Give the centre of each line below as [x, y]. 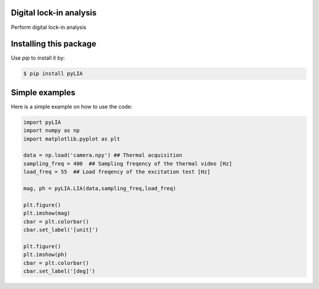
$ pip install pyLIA [53, 74]
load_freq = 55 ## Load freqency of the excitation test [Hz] [117, 172]
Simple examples [43, 92]
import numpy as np [51, 131]
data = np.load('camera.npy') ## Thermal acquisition [103, 155]
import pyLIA [42, 122]
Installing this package [54, 44]
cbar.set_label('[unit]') [61, 230]
